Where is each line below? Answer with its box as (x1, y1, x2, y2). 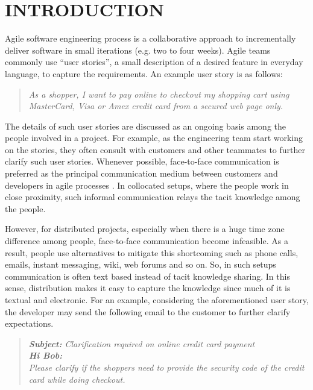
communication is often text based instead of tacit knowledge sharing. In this (5, 269, 290, 282)
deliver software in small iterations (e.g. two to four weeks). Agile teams (5, 43, 271, 56)
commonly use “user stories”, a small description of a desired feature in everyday (5, 55, 303, 68)
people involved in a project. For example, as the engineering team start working (5, 131, 303, 144)
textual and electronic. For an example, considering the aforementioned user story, (5, 294, 309, 306)
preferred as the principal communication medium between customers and (5, 167, 278, 180)
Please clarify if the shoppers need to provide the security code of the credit (28, 360, 305, 373)
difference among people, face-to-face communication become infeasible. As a (5, 234, 288, 247)
